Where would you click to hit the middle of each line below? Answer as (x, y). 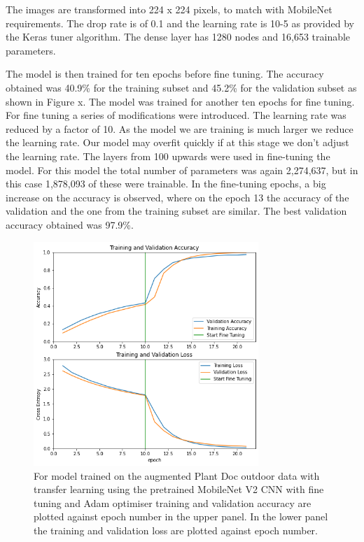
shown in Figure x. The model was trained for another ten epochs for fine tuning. (180, 101)
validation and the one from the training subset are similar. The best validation (176, 211)
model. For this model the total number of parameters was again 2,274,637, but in (182, 170)
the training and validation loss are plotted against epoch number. (176, 530)
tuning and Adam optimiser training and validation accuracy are (173, 502)
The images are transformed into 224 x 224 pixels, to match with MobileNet (169, 9)
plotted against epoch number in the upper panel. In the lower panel (181, 516)
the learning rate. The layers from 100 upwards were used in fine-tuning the (168, 156)
